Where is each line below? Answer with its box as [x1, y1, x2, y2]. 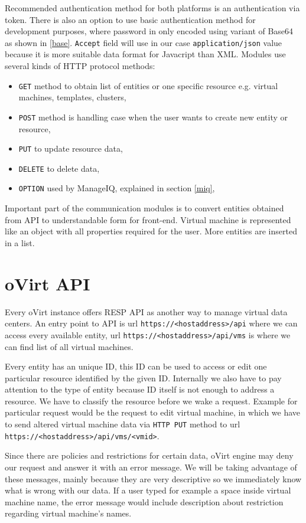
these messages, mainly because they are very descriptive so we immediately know [5, 472, 302, 485]
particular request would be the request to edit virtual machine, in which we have [5, 406, 301, 419]
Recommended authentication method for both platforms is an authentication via [5, 2, 300, 14]
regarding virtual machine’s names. [5, 507, 132, 519]
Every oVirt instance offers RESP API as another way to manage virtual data [5, 305, 288, 318]
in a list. [5, 236, 35, 249]
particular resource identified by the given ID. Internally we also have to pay [5, 371, 282, 384]
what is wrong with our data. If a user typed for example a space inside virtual [5, 484, 291, 496]
